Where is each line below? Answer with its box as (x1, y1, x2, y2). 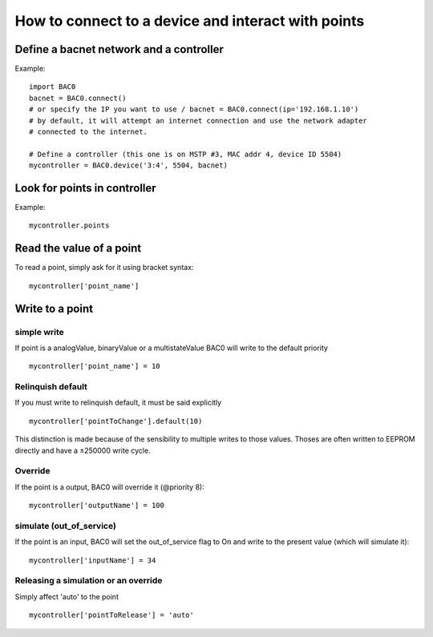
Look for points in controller (14, 181, 156, 195)
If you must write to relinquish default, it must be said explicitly (14, 397, 222, 408)
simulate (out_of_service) (14, 520, 116, 531)
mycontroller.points (29, 221, 110, 230)
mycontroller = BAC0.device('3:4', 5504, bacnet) (29, 161, 229, 170)
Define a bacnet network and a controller (14, 42, 225, 56)
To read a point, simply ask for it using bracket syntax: (14, 263, 194, 272)
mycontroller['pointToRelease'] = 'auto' (29, 611, 194, 620)
